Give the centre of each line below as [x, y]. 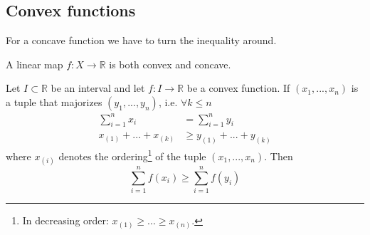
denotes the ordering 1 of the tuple [132, 155]
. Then [279, 156]
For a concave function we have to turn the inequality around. [141, 40]
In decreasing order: [65, 220]
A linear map [35, 64]
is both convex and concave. [170, 64]
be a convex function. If [238, 88]
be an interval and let [98, 88]
